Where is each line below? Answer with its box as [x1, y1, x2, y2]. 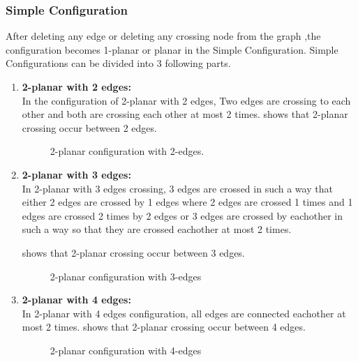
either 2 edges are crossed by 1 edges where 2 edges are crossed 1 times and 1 [22, 195, 353, 209]
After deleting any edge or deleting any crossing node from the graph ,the [6, 29, 321, 43]
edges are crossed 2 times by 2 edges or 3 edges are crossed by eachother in [22, 208, 343, 223]
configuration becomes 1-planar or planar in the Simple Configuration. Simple [6, 42, 338, 56]
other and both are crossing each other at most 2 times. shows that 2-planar [22, 107, 348, 121]
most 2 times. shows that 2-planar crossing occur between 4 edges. [22, 319, 306, 334]
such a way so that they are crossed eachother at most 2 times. [22, 222, 292, 236]
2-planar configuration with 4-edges [50, 342, 202, 357]
